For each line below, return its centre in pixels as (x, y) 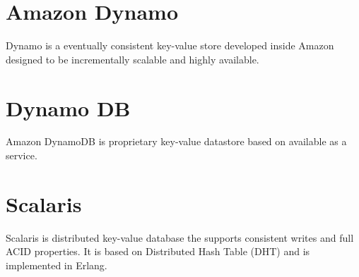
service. (22, 155)
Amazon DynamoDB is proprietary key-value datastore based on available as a (176, 141)
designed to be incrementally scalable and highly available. (133, 59)
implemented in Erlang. (57, 265)
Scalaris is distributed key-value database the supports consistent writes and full (180, 237)
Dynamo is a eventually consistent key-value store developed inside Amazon (170, 45)
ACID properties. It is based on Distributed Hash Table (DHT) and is (158, 251)
